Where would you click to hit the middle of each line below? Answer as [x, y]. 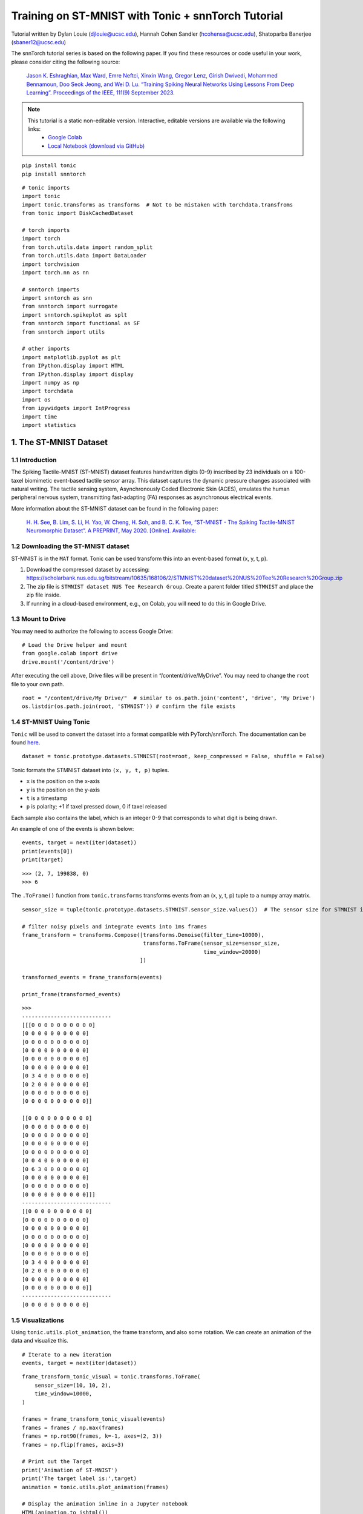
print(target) [43, 860]
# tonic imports [46, 188]
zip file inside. [44, 595]
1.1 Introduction [34, 460]
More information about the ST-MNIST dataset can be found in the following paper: [115, 508]
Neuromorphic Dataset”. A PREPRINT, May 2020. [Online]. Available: [111, 531]
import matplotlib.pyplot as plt [71, 357]
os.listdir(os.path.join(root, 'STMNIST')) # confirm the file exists [129, 706]
